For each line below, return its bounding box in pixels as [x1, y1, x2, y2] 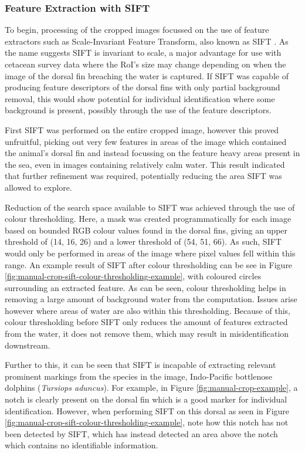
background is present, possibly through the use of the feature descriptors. [5, 104, 272, 116]
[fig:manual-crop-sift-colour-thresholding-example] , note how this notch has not [5, 416, 289, 428]
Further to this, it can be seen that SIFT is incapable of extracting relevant [5, 359, 276, 371]
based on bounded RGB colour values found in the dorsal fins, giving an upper [5, 224, 288, 236]
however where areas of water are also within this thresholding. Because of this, [5, 304, 290, 316]
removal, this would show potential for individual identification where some [5, 92, 275, 104]
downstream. [5, 339, 50, 351]
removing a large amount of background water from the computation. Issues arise [5, 293, 297, 305]
